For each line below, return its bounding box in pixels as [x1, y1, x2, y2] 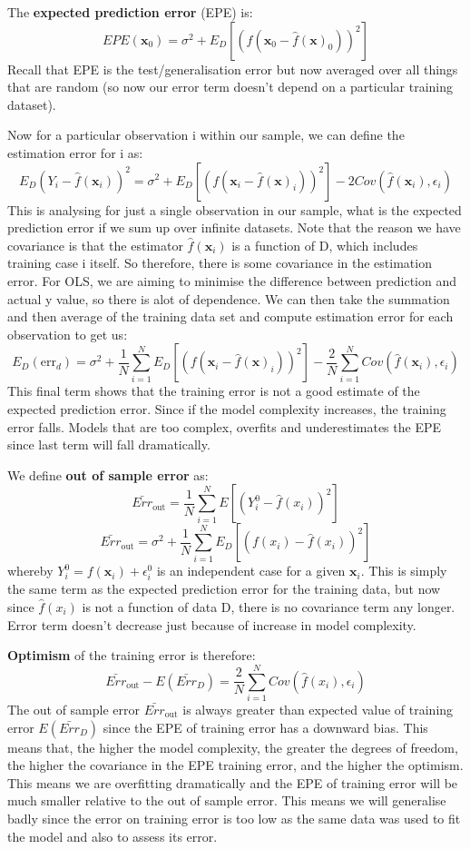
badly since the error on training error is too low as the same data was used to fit [7, 808, 461, 827]
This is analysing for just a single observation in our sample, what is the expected [7, 200, 462, 219]
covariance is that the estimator [7, 235, 183, 254]
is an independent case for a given [156, 561, 346, 580]
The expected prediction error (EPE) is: [7, 3, 253, 21]
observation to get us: [7, 324, 128, 343]
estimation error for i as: [7, 143, 143, 162]
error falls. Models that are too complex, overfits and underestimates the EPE [7, 417, 441, 436]
